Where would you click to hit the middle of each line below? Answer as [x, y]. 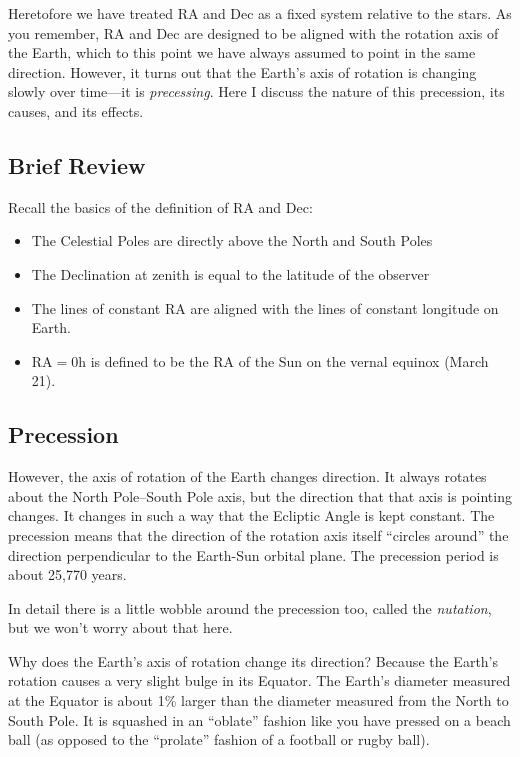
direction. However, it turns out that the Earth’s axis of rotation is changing [242, 71]
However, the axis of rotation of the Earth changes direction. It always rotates [247, 476]
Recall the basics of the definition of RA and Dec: [160, 206]
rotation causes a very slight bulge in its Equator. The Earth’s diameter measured [259, 680]
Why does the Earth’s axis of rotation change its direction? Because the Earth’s [253, 660]
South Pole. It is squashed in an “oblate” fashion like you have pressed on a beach [259, 719]
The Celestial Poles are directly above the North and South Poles [232, 240]
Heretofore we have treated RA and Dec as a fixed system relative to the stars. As [260, 13]
